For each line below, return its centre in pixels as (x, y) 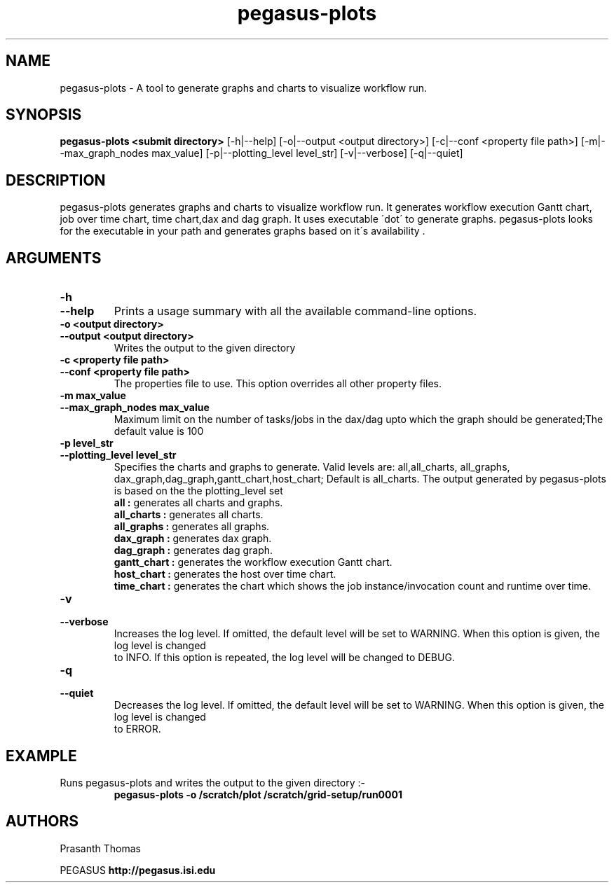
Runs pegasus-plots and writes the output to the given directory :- (212, 782)
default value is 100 (159, 431)
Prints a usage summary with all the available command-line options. (295, 311)
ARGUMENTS (54, 258)
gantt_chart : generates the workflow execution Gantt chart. (253, 562)
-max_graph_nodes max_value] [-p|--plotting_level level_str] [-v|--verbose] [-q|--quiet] (261, 153)
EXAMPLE (41, 756)
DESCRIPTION (56, 180)
